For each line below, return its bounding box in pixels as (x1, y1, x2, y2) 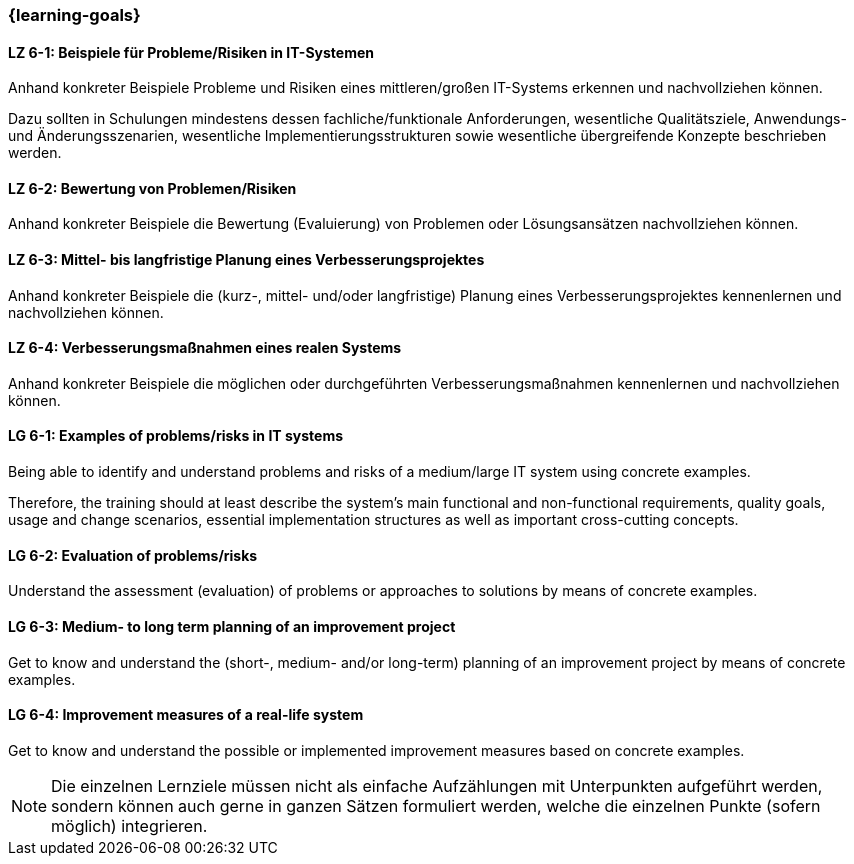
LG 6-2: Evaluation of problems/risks (8, 546, 258, 564)
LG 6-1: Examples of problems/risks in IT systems (8, 427, 344, 445)
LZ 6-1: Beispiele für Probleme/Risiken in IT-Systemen (8, 43, 374, 61)
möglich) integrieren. (51, 815, 208, 836)
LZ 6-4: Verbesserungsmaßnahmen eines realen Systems (8, 339, 402, 357)
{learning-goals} (8, 5, 141, 25)
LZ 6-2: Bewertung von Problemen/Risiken (8, 179, 297, 197)
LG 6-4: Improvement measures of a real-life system (8, 706, 364, 724)
